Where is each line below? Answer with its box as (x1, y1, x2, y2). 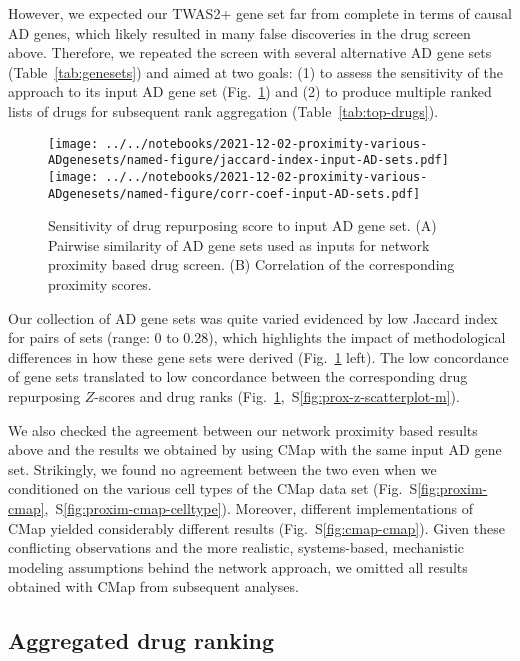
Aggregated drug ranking (8, 625, 275, 656)
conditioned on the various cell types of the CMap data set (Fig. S (8, 478, 418, 499)
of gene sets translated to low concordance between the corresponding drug (8, 366, 468, 387)
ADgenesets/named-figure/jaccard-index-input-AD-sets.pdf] (48, 153, 449, 168)
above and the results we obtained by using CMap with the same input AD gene (8, 439, 502, 460)
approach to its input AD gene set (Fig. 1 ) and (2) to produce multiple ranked (8, 81, 492, 102)
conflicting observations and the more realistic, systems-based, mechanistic (8, 537, 465, 558)
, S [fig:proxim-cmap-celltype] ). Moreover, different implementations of (44, 497, 473, 518)
